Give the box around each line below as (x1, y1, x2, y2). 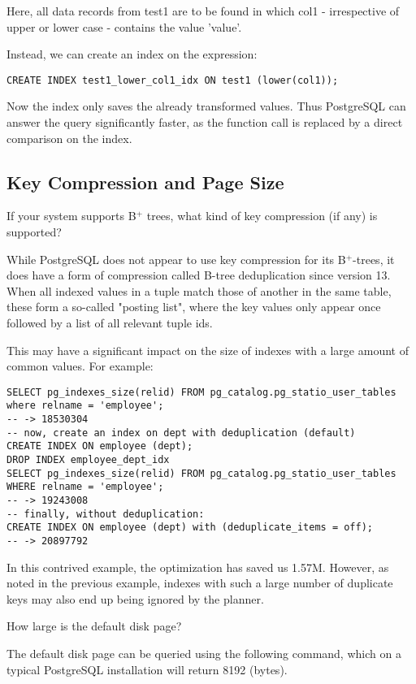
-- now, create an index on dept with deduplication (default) (6, 426, 356, 439)
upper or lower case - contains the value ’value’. (6, 18, 242, 35)
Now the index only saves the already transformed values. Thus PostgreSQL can (6, 97, 406, 115)
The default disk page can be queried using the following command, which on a (6, 645, 401, 662)
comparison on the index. (6, 129, 132, 146)
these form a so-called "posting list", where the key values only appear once (6, 298, 381, 315)
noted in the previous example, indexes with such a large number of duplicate (6, 574, 393, 591)
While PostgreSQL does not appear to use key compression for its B (6, 250, 346, 267)
